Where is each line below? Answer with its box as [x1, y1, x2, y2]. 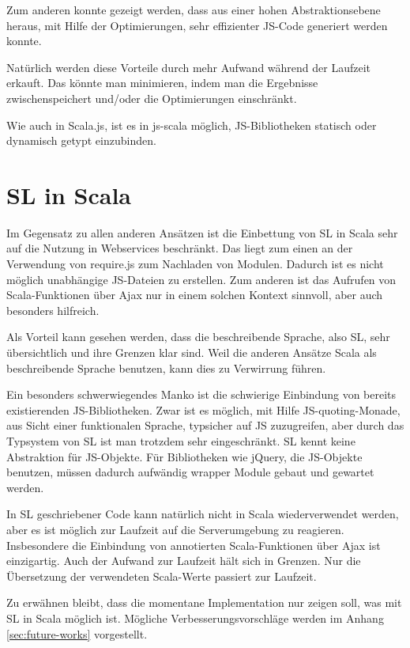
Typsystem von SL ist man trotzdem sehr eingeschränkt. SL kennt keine [6, 433, 355, 449]
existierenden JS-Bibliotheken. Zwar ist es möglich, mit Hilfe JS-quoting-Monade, [6, 401, 401, 418]
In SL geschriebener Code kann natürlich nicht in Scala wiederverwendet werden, [6, 506, 399, 522]
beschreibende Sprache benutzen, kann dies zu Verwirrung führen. [6, 359, 326, 376]
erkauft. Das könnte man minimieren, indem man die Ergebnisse [6, 74, 318, 91]
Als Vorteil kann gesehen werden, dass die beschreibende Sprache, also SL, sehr [6, 328, 390, 345]
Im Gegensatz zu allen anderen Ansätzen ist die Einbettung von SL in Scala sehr [6, 224, 398, 241]
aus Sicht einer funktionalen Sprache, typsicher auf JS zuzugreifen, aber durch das [6, 417, 404, 434]
